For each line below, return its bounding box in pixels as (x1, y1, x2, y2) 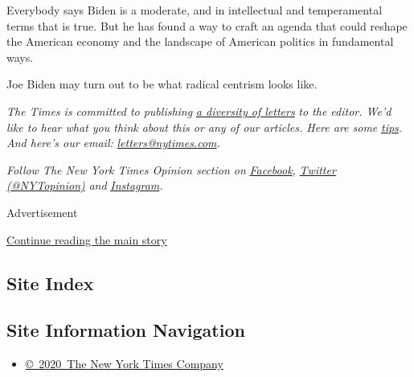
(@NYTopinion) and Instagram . (6, 177, 163, 194)
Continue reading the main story (6, 231, 167, 248)
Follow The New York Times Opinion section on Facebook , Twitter (6, 161, 336, 178)
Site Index (6, 270, 94, 295)
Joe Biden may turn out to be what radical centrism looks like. (6, 76, 318, 92)
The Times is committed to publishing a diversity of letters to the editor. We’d (6, 102, 391, 119)
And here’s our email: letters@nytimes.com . (6, 134, 220, 151)
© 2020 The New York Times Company (25, 355, 223, 372)
